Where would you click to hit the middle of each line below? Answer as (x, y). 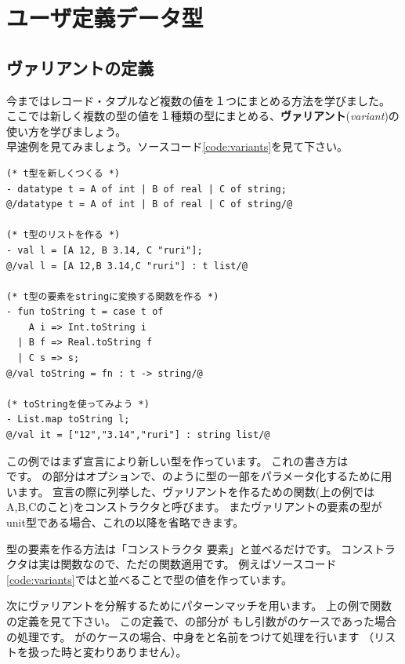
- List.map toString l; (68, 420)
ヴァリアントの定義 (80, 67)
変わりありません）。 (135, 652)
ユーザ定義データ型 (105, 18)
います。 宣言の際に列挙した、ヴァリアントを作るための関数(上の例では (191, 491)
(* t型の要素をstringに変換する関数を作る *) (113, 296)
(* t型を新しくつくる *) (63, 173)
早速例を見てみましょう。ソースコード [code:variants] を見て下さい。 (177, 146)
